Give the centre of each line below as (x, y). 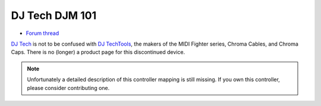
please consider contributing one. (68, 88)
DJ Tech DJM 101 (54, 15)
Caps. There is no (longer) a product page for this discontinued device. (98, 52)
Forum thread (43, 33)
